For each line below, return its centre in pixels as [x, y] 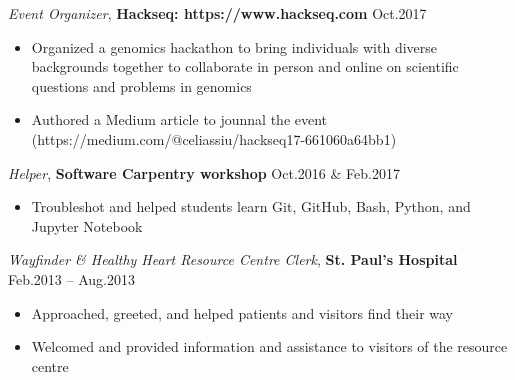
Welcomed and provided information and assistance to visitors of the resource [269, 346]
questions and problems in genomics [141, 85]
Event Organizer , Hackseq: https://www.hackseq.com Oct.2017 [217, 13]
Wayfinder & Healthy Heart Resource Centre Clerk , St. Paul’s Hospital [233, 259]
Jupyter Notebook [87, 225]
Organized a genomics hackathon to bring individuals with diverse [234, 46]
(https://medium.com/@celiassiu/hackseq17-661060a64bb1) [214, 138]
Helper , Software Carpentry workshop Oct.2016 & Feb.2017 [204, 172]
